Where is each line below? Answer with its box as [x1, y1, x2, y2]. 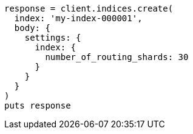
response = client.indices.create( [4, 4, 174, 13]
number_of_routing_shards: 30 [45, 52, 189, 62]
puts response [4, 101, 71, 110]
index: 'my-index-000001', [14, 13, 143, 23]
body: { [14, 23, 50, 33]
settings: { [24, 33, 81, 42]
